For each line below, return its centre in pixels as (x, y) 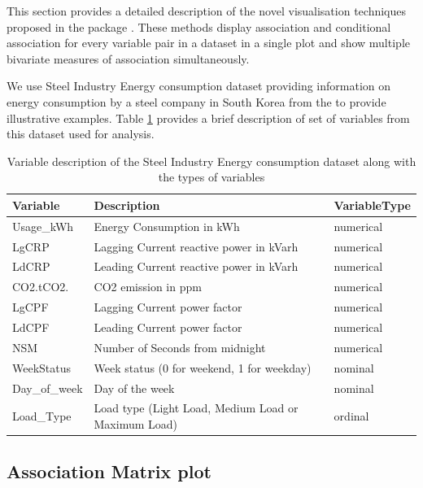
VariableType (372, 205)
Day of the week (134, 388)
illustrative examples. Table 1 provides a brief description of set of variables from (208, 118)
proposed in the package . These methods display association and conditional (199, 26)
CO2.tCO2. (41, 287)
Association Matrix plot (109, 471)
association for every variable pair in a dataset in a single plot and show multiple (208, 43)
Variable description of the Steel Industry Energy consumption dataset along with (211, 161)
